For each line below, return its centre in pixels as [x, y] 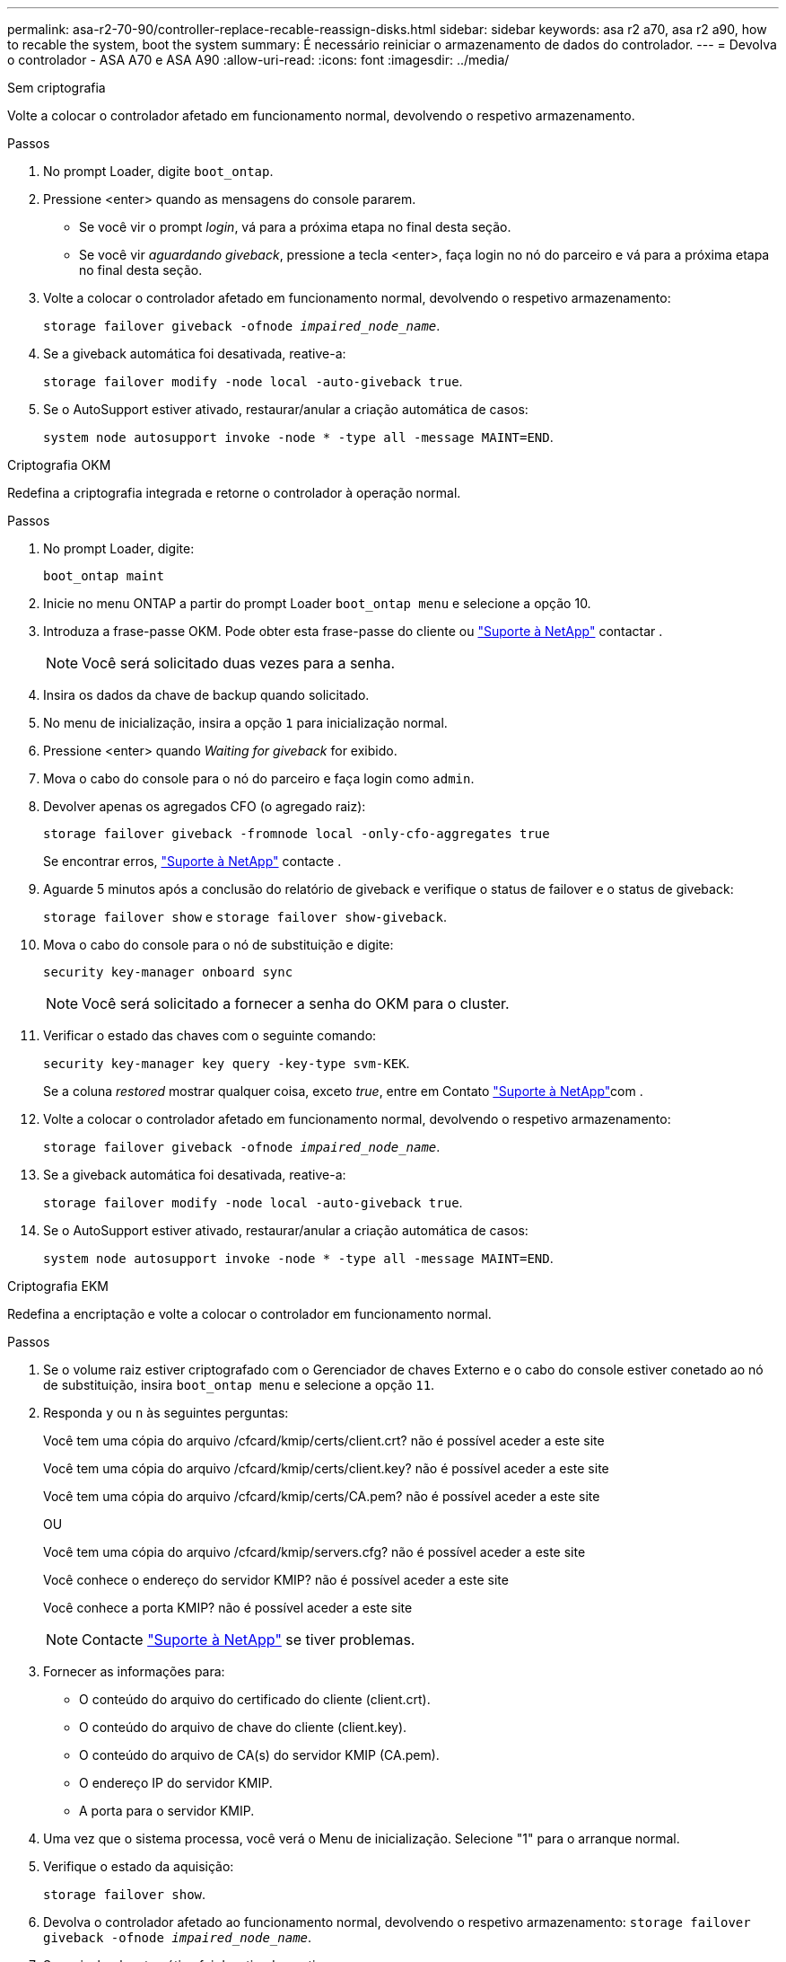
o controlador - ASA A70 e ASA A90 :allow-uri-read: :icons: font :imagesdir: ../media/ [258, 60]
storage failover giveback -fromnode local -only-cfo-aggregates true [297, 834]
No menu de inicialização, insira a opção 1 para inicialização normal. [245, 723]
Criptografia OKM [59, 465]
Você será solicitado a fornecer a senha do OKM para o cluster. [296, 1003]
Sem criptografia [57, 88]
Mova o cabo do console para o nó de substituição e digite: [218, 945]
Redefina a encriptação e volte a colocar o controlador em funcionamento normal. [249, 1314]
